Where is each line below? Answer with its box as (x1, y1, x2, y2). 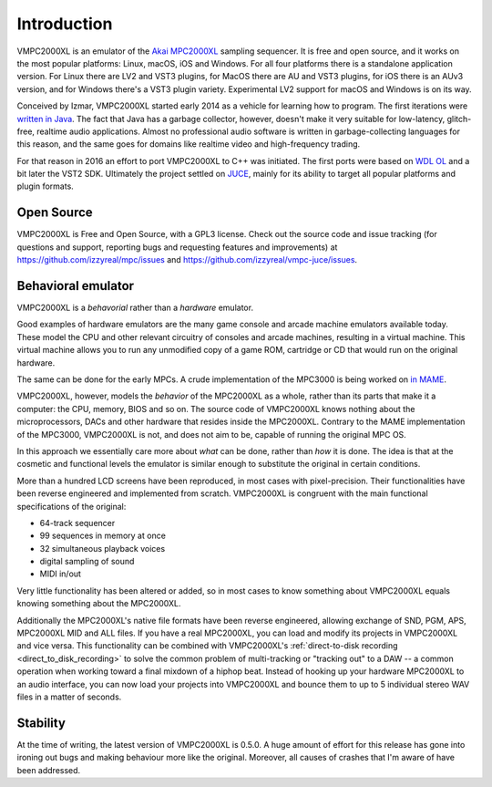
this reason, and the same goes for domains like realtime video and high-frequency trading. (16, 139, 361, 150)
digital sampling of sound (39, 556, 135, 567)
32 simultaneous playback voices (39, 543, 166, 554)
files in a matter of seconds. (16, 691, 122, 702)
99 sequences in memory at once (39, 530, 166, 542)
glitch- (446, 113, 472, 124)
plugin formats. (16, 181, 75, 192)
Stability (16, 715, 66, 730)
